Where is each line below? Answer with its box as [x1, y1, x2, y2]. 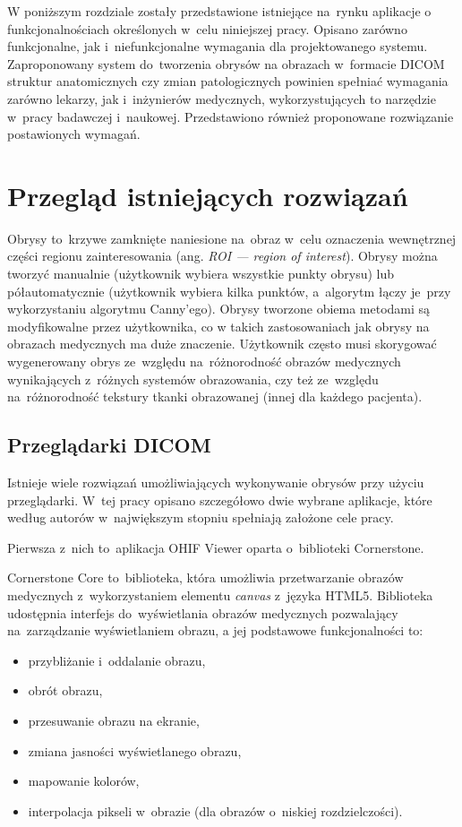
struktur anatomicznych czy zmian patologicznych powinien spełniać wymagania [7, 72, 449, 90]
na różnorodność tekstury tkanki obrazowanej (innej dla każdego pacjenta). [7, 387, 423, 406]
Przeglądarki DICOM [7, 431, 211, 459]
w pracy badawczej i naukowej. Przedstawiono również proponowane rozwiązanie [7, 107, 454, 125]
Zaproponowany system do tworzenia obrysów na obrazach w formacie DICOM [7, 54, 445, 73]
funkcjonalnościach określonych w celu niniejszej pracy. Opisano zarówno [7, 19, 407, 38]
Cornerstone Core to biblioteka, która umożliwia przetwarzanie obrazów [7, 568, 404, 587]
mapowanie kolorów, [28, 771, 140, 790]
